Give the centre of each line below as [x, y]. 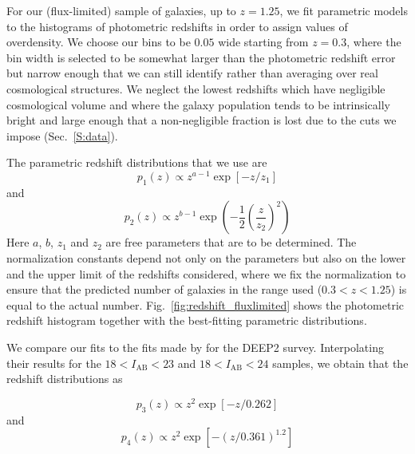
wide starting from [263, 42]
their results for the [54, 363]
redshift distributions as [65, 379]
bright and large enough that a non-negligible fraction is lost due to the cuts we [202, 120]
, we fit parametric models [344, 10]
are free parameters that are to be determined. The [231, 242]
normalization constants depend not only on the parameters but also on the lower [206, 258]
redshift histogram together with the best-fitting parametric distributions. [187, 320]
